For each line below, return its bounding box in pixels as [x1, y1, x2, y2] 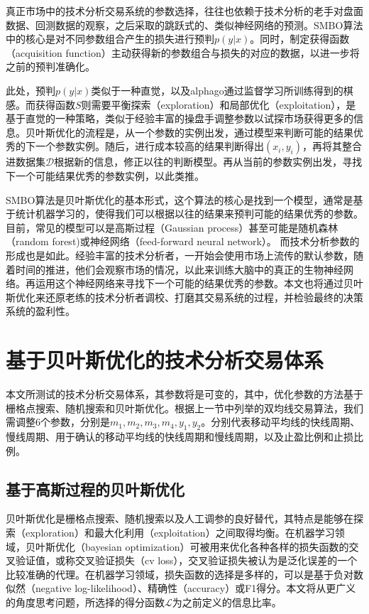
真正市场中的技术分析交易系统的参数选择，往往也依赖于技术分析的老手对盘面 [6, 4, 363, 18]
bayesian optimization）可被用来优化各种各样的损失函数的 [84, 539, 349, 554]
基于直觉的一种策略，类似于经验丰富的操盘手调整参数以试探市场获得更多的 [6, 111, 353, 126]
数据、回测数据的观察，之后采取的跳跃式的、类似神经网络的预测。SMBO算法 [6, 17, 363, 32]
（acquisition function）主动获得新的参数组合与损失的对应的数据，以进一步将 [6, 45, 360, 60]
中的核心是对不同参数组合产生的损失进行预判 [6, 31, 214, 46]
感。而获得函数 [6, 97, 75, 112]
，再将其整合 [302, 139, 362, 153]
